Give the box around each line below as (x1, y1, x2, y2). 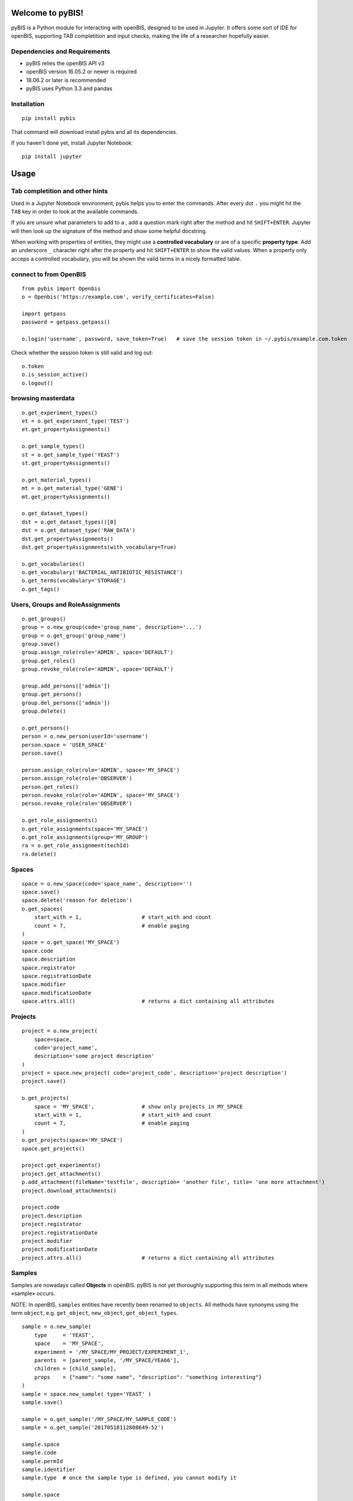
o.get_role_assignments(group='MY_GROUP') (22, 833, 149, 841)
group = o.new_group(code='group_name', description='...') (22, 624, 202, 630)
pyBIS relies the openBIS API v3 (26, 60, 105, 67)
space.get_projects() (22, 1145, 85, 1152)
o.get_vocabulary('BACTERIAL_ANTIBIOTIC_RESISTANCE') (22, 569, 183, 576)
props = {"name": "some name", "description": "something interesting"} (34, 1374, 262, 1380)
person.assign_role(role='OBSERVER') (22, 775, 133, 782)
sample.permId (22, 1458, 63, 1464)
